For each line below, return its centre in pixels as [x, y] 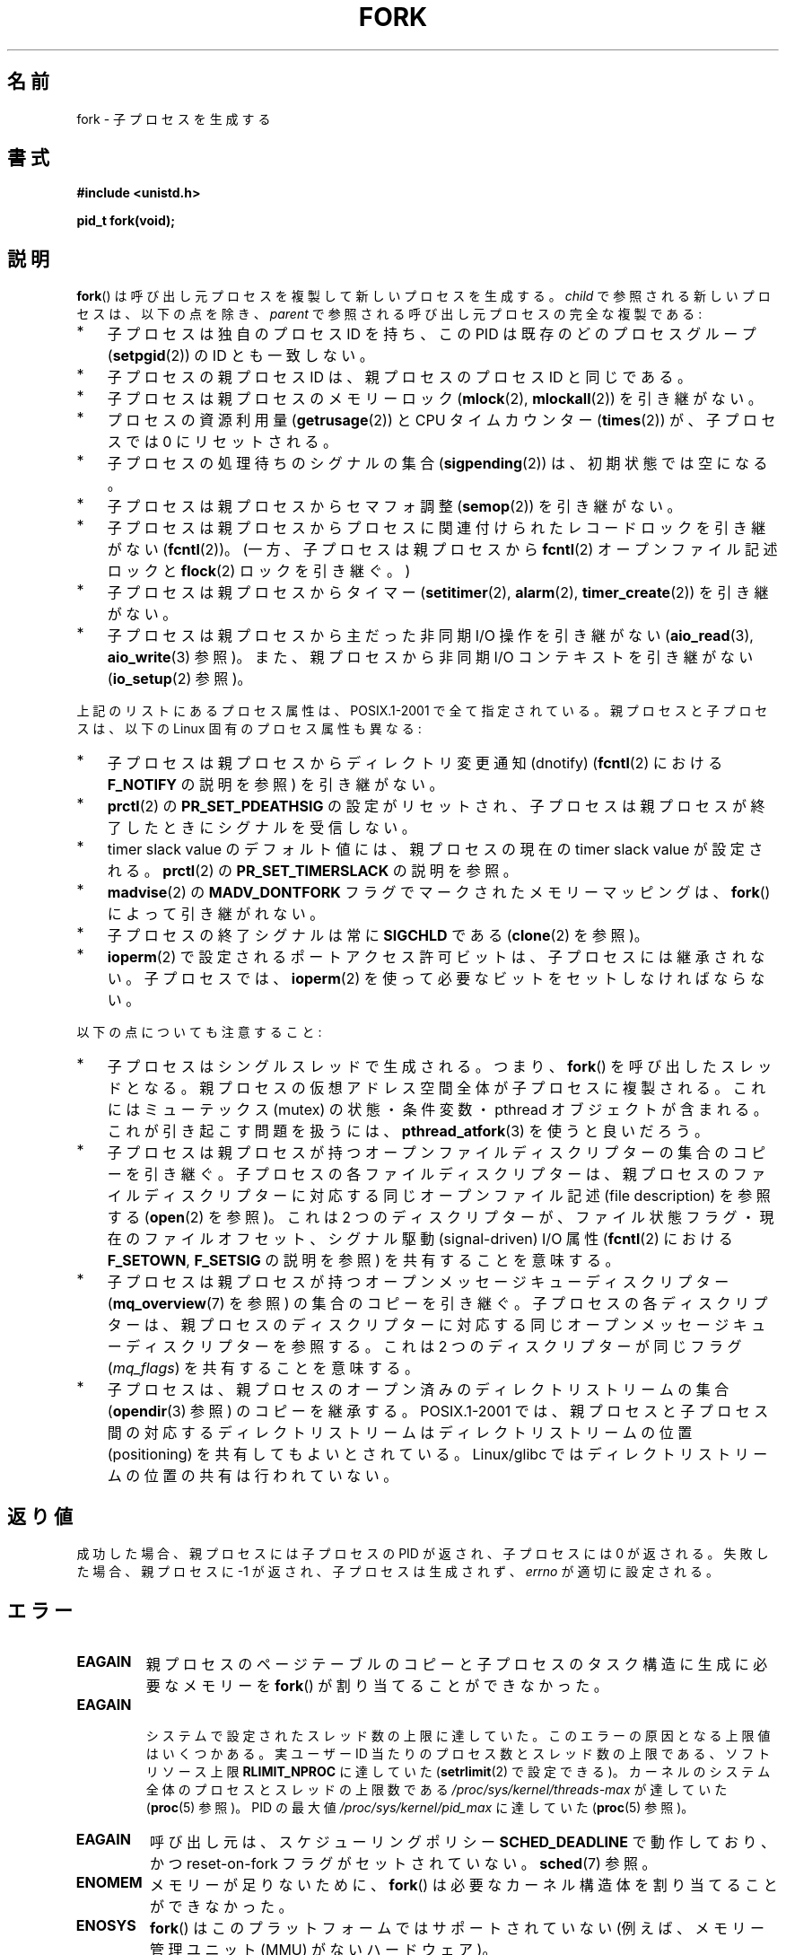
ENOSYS [106, 1925]
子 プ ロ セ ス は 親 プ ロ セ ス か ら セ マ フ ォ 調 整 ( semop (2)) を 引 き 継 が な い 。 [394, 507]
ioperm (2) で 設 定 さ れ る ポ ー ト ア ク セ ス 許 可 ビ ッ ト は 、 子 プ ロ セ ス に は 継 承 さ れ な [436, 957]
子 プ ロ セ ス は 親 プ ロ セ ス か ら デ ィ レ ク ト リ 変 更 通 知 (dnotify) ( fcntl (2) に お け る [415, 763]
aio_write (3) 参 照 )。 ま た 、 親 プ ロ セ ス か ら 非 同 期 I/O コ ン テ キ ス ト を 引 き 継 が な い [430, 658]
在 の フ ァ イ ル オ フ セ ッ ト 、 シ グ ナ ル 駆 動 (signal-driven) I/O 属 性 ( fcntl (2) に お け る [420, 1239]
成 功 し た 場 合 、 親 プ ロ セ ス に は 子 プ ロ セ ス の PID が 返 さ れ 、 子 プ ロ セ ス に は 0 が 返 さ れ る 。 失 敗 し [423, 1554]
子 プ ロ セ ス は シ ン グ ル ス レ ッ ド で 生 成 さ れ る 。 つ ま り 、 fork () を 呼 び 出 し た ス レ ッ [440, 1067]
